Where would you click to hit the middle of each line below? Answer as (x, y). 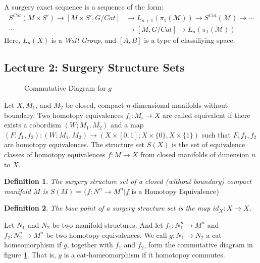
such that (216, 134)
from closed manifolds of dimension (195, 154)
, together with (90, 245)
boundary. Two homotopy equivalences (64, 115)
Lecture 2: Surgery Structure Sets (94, 67)
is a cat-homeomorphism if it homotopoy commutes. (144, 254)
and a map (127, 125)
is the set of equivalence (208, 144)
